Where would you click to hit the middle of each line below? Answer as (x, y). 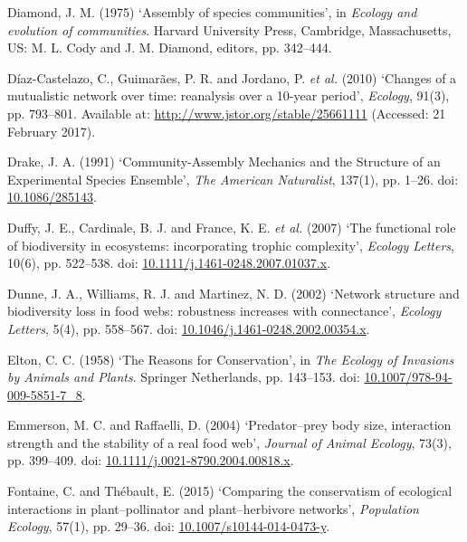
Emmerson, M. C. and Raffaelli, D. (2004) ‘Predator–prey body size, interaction (229, 425)
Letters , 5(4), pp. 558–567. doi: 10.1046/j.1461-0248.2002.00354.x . (189, 328)
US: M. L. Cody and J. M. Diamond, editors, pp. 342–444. (170, 48)
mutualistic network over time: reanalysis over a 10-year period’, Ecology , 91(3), (229, 95)
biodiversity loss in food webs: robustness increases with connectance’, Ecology (224, 311)
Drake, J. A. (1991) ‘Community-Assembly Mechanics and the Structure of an (224, 162)
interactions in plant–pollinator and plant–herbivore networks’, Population (213, 508)
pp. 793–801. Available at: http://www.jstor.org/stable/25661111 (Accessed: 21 (227, 113)
